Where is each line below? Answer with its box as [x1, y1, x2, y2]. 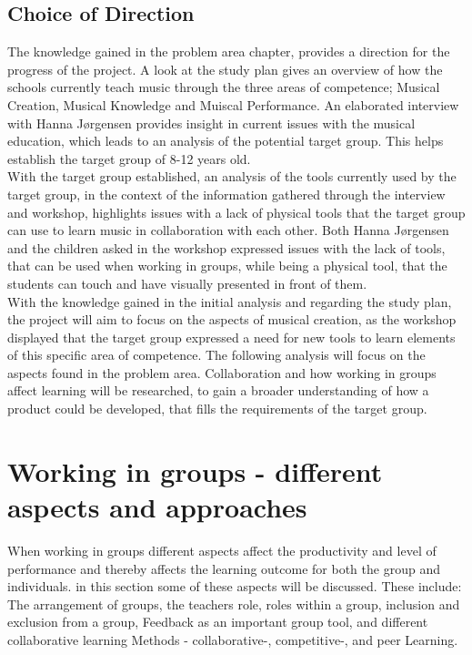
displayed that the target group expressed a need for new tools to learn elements [7, 327, 456, 346]
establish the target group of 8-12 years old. [7, 148, 251, 168]
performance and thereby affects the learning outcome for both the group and [7, 558, 440, 578]
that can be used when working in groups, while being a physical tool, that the [7, 256, 447, 275]
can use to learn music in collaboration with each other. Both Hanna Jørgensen [7, 220, 449, 240]
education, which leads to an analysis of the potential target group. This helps [7, 131, 444, 150]
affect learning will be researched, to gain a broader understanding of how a [7, 381, 429, 400]
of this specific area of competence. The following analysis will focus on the [7, 345, 426, 364]
